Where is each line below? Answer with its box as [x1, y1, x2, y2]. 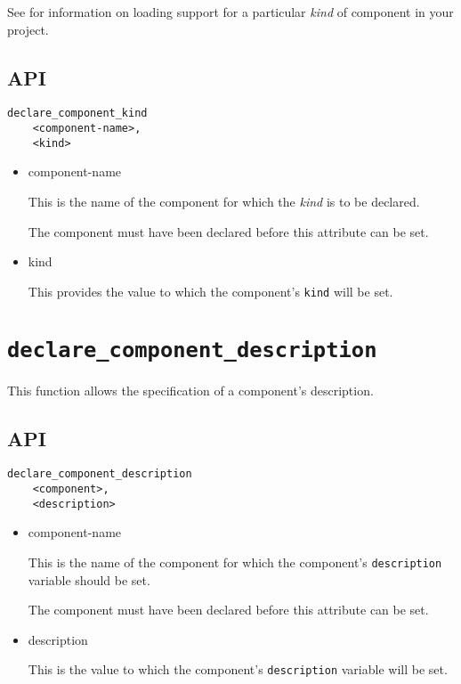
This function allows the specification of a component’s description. [7, 380, 374, 399]
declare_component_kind [7, 107, 148, 120]
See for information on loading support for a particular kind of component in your [7, 3, 454, 20]
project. [7, 20, 49, 38]
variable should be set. [28, 570, 150, 589]
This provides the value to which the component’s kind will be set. [28, 281, 393, 300]
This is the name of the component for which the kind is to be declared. [28, 191, 420, 210]
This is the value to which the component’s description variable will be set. [28, 660, 448, 679]
